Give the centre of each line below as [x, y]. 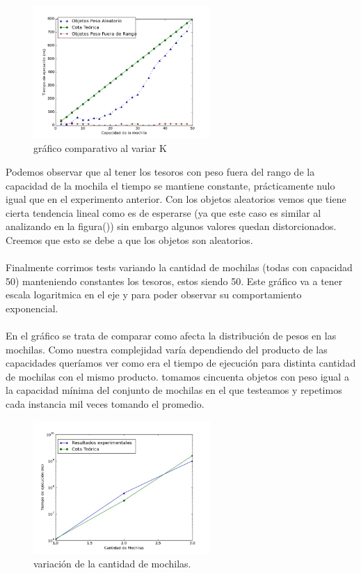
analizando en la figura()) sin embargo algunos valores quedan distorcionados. [171, 226]
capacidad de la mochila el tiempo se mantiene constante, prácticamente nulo [170, 185]
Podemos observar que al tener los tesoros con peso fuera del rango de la [160, 171]
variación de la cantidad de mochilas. [112, 564]
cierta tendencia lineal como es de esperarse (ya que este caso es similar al [163, 212]
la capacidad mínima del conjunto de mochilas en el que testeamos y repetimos [174, 390]
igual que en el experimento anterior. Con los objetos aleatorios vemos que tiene [176, 199]
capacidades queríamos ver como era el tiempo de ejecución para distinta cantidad [181, 363]
